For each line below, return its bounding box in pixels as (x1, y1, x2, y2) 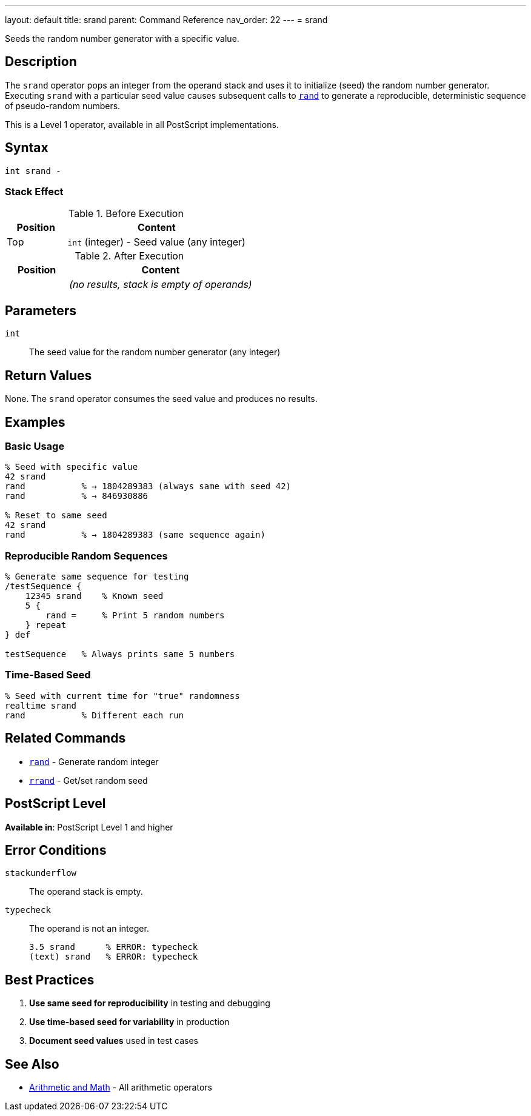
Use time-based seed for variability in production (29, 1017, 230, 1027)
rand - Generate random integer (29, 756, 159, 767)
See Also (5, 1056, 59, 1072)
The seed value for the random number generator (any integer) (29, 347, 281, 358)
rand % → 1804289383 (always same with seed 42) (5, 481, 292, 492)
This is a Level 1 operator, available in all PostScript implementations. (5, 119, 279, 130)
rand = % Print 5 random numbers (45, 610, 225, 621)
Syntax (5, 140, 48, 156)
